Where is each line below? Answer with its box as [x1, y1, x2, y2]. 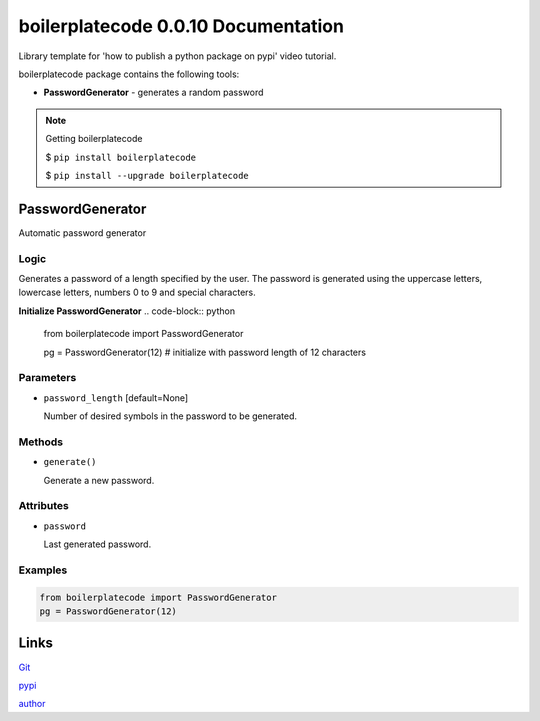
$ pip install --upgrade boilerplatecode [45, 169, 249, 181]
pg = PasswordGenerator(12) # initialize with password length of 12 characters [43, 346, 367, 358]
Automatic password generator [18, 226, 147, 239]
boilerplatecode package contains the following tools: [18, 68, 240, 80]
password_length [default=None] [43, 391, 189, 404]
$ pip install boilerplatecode [45, 151, 197, 163]
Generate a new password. [43, 474, 155, 486]
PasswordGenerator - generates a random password [43, 86, 264, 99]
